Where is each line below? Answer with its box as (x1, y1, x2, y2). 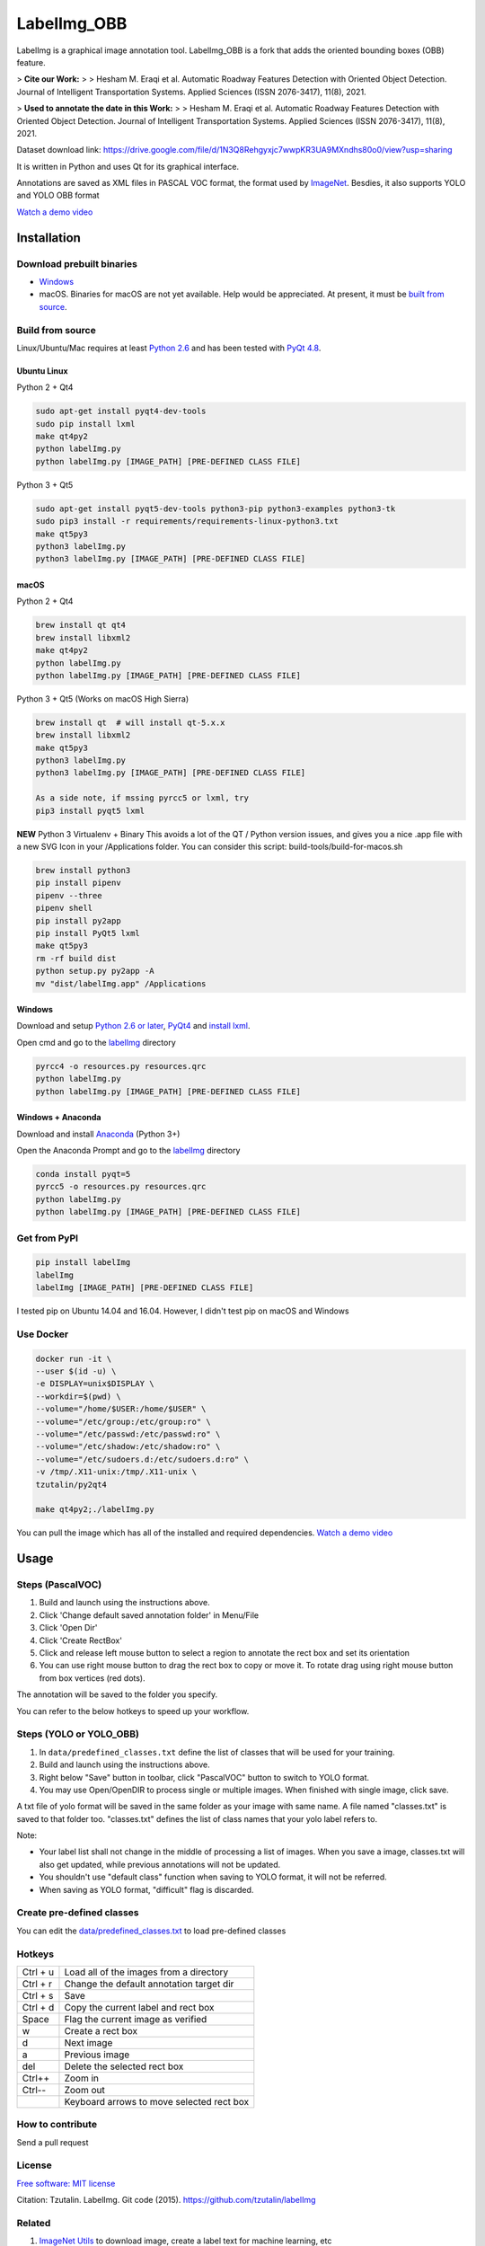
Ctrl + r (22, 1977, 53, 1990)
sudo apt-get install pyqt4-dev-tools (35, 406, 207, 417)
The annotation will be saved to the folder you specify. (16, 1689, 218, 1700)
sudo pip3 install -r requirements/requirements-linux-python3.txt (35, 517, 339, 526)
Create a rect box (64, 2024, 138, 2037)
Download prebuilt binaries (16, 257, 138, 270)
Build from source (16, 323, 96, 336)
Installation (16, 230, 81, 245)
